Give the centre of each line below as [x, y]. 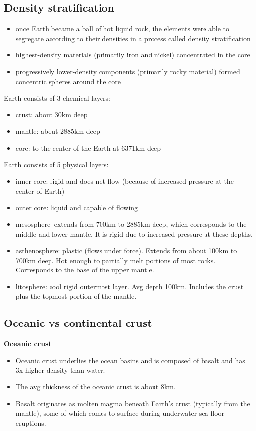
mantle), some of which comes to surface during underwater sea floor [120, 413]
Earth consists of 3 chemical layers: [57, 98]
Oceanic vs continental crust [78, 323]
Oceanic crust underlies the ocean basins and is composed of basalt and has [130, 360]
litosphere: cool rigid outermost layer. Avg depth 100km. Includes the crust [129, 286]
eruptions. [31, 422]
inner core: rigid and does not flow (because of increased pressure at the [125, 181]
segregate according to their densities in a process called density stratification [133, 38]
